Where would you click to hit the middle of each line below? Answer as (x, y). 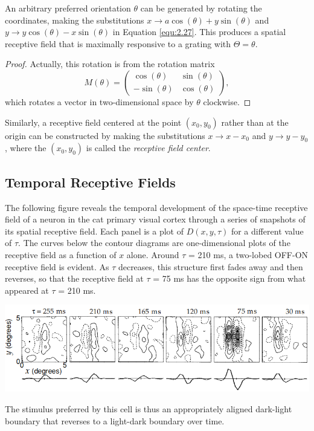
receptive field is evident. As (57, 266)
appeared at (27, 290)
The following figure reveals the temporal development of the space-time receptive (156, 207)
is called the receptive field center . (148, 148)
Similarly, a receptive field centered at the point (93, 122)
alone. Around (153, 254)
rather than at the (255, 122)
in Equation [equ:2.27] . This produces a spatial (199, 32)
